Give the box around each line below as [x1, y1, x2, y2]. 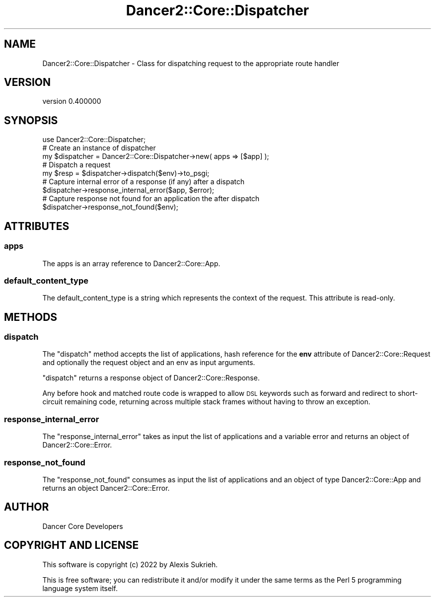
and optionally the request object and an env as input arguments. [42, 358, 255, 367]
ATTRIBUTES [4, 220, 70, 232]
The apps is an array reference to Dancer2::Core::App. [42, 259, 220, 268]
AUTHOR [4, 501, 49, 514]
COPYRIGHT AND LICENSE [4, 539, 139, 552]
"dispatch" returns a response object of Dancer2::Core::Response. [42, 374, 260, 382]
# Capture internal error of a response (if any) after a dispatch [42, 177, 245, 186]
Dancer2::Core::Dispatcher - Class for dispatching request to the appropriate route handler [42, 59, 339, 68]
